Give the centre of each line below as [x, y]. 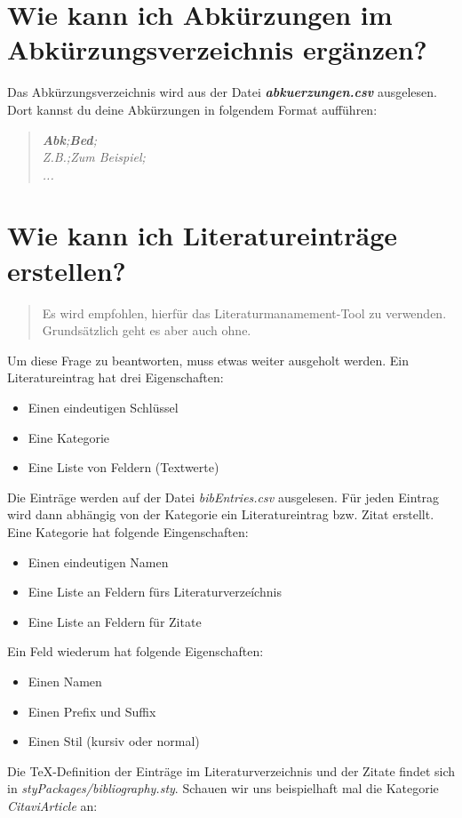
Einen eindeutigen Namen [98, 561]
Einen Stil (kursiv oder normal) [114, 741]
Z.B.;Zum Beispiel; [94, 157]
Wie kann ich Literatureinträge [202, 235]
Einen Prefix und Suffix [92, 711]
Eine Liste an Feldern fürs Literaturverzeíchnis [155, 592]
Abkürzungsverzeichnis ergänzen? [217, 49]
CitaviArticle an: [52, 805]
